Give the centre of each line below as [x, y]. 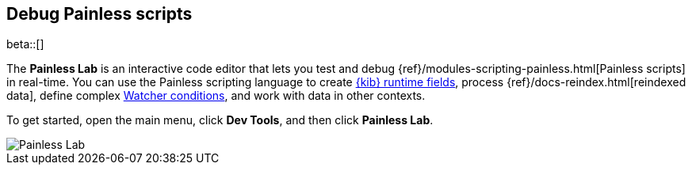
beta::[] [25, 44]
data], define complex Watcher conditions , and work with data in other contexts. [216, 96]
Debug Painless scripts [99, 14]
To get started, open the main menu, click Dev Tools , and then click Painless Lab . [220, 120]
